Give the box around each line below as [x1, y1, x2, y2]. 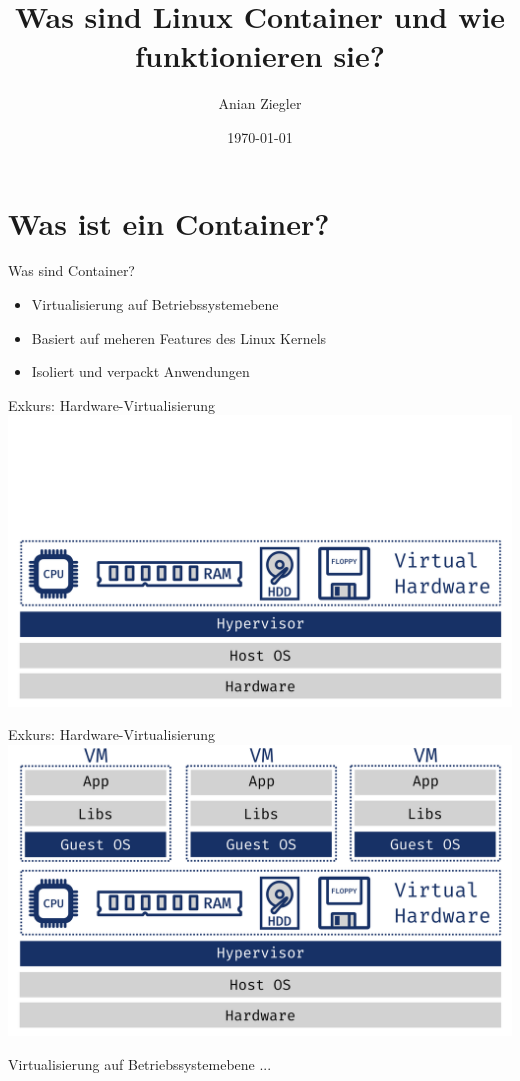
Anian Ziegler [218, 93, 302, 114]
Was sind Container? [8, 260, 135, 281]
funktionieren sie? [135, 35, 385, 76]
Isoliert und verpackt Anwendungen [31, 361, 250, 382]
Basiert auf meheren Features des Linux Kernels [31, 327, 327, 348]
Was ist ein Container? [8, 202, 330, 243]
